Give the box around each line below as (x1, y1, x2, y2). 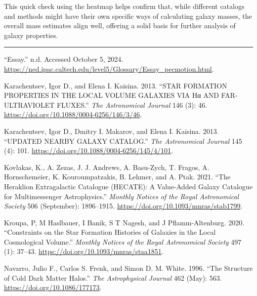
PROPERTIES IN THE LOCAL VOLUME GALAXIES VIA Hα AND (4, 90, 219, 100)
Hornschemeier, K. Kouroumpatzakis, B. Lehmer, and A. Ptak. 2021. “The (4, 171, 231, 182)
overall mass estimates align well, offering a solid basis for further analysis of (4, 20, 236, 31)
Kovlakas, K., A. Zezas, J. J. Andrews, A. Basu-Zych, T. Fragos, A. (4, 162, 210, 172)
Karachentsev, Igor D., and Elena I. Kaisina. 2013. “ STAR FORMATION (4, 80, 227, 90)
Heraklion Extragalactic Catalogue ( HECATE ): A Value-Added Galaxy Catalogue (4, 181, 253, 191)
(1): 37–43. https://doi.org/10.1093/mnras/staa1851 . (4, 246, 164, 256)
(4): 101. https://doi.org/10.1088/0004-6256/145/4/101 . (4, 145, 173, 156)
